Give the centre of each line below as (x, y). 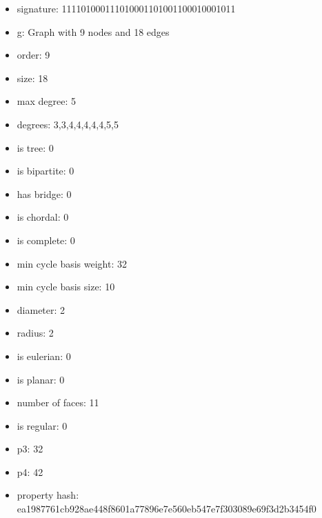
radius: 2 (35, 333)
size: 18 (32, 78)
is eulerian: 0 (44, 356)
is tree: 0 (35, 147)
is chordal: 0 (43, 217)
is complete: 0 (46, 240)
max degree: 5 (46, 101)
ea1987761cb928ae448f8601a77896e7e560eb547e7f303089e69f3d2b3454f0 (167, 509)
